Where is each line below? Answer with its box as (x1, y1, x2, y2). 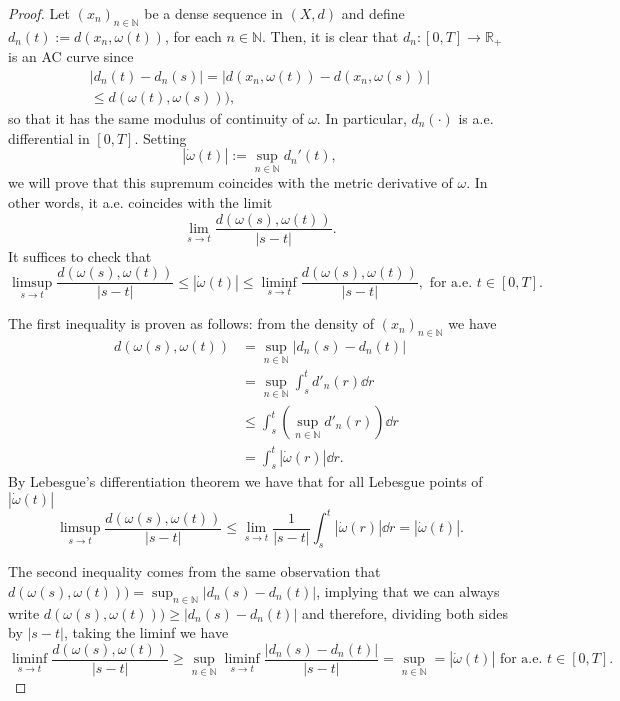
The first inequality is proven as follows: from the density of (8, 313, 375, 334)
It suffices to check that (8, 245, 152, 266)
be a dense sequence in (144, 3, 283, 23)
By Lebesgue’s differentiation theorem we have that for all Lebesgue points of (8, 471, 483, 492)
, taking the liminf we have (64, 622, 229, 643)
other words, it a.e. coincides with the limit (8, 191, 273, 212)
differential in (8, 127, 90, 148)
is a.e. (458, 107, 494, 128)
